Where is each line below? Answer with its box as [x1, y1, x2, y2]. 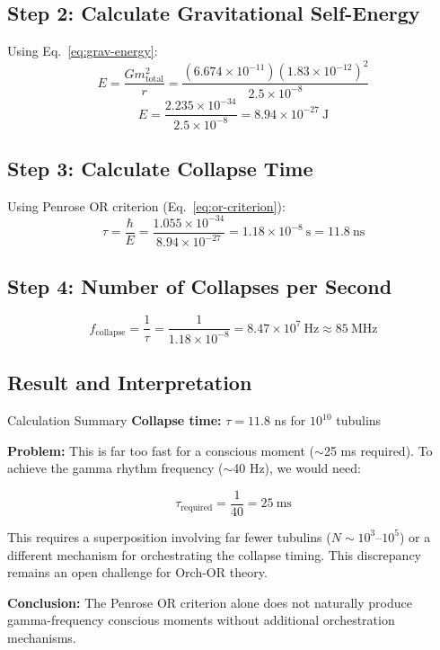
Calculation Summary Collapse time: [7, 411, 222, 430]
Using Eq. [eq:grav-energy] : [7, 41, 158, 60]
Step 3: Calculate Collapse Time [7, 154, 313, 182]
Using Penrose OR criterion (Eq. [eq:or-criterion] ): [7, 196, 286, 215]
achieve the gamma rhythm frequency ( [7, 459, 224, 477]
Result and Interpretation [7, 369, 252, 396]
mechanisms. [7, 628, 76, 646]
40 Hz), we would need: [233, 459, 361, 477]
